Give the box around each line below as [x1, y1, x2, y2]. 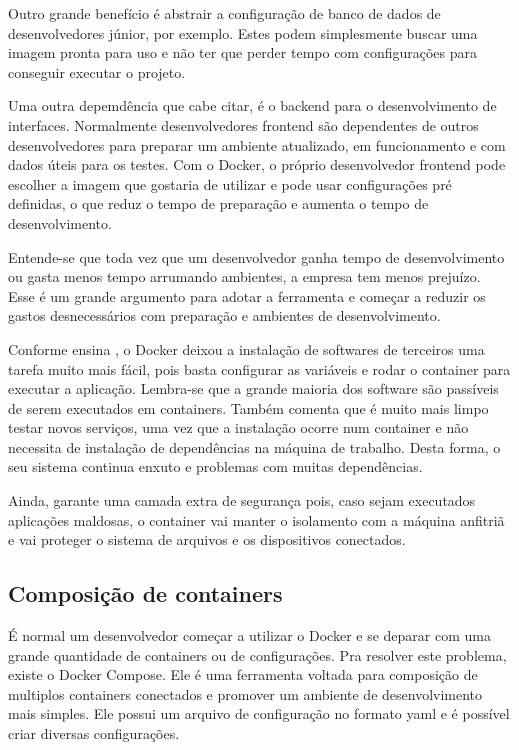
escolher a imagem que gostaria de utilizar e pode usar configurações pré [8, 173, 452, 194]
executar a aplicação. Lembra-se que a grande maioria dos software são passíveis [8, 378, 499, 399]
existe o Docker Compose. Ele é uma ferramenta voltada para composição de [8, 664, 478, 685]
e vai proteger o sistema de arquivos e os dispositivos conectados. [8, 529, 406, 550]
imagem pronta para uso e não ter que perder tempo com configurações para [8, 42, 478, 63]
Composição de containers [8, 578, 283, 609]
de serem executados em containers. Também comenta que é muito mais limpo [8, 397, 489, 418]
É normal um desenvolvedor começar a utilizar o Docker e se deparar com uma [8, 625, 491, 646]
